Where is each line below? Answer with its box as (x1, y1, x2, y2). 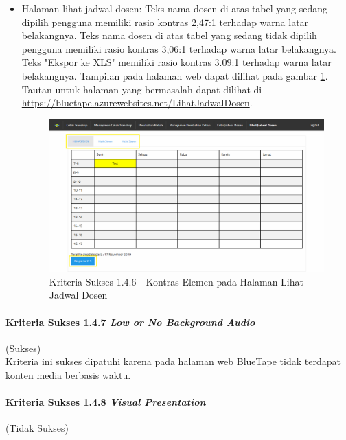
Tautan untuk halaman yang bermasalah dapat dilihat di (21, 82, 262, 96)
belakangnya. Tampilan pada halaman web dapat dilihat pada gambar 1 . (21, 68, 328, 82)
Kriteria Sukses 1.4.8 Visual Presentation (5, 395, 206, 409)
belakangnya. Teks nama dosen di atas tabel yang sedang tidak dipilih (21, 28, 317, 43)
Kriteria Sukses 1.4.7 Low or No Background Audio (5, 314, 255, 329)
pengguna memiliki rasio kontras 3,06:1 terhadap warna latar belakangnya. (21, 41, 336, 56)
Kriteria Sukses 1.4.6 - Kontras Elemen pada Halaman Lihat (49, 274, 303, 288)
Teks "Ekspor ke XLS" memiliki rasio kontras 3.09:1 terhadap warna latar (21, 55, 332, 69)
